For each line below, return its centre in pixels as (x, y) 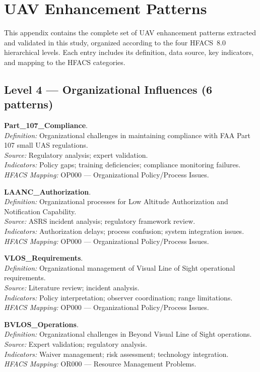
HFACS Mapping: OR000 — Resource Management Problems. (100, 364)
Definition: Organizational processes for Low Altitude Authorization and (116, 201)
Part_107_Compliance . (46, 125)
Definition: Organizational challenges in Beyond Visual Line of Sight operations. (128, 334)
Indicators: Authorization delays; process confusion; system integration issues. (124, 231)
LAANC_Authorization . (48, 191)
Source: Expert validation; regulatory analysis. (76, 344)
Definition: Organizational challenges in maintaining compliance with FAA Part (127, 135)
